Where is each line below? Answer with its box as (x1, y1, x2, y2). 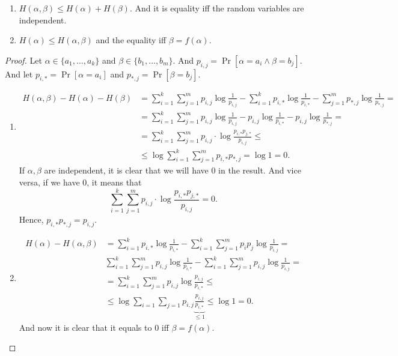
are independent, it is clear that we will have (44, 164, 209, 176)
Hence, (19, 213, 44, 225)
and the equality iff (96, 34, 167, 46)
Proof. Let (5, 53, 42, 66)
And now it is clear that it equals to (19, 321, 152, 333)
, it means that (87, 176, 142, 188)
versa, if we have (19, 176, 80, 188)
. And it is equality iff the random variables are (129, 2, 304, 14)
